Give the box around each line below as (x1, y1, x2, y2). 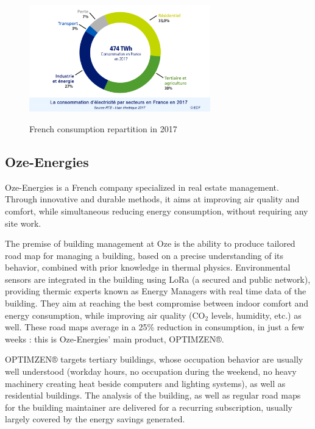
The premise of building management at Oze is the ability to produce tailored (5, 237, 296, 250)
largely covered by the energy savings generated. (5, 413, 185, 425)
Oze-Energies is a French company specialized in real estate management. (5, 180, 279, 193)
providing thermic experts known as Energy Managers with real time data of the (5, 285, 306, 297)
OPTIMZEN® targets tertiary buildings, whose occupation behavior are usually (5, 353, 303, 366)
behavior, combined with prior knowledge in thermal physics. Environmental (5, 261, 291, 274)
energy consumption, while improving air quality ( (5, 308, 193, 321)
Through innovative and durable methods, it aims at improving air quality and (5, 193, 300, 205)
